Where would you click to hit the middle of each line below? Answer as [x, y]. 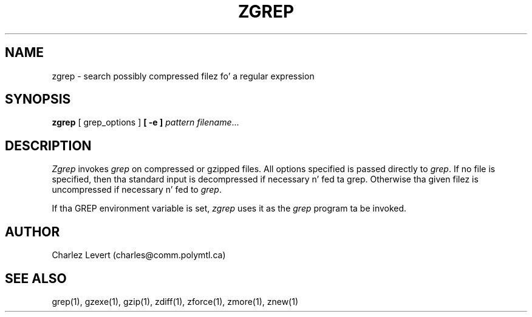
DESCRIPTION [48, 145]
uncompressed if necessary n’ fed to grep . [137, 190]
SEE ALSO [36, 278]
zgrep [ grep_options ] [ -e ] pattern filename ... [145, 122]
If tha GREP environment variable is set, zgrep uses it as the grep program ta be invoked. [229, 209]
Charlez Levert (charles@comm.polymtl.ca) [139, 255]
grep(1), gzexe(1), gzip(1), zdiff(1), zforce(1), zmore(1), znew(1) [175, 301]
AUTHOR [32, 232]
